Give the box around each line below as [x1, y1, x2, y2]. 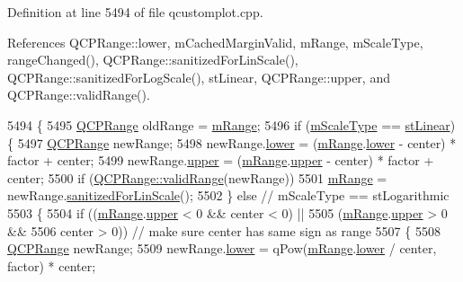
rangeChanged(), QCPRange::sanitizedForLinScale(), [7, 50, 298, 69]
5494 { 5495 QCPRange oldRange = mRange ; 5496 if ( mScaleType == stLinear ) [7, 115, 456, 134]
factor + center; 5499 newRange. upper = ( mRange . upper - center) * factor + [7, 151, 434, 170]
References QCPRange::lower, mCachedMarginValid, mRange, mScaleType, [7, 32, 423, 51]
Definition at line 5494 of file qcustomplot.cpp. [7, 3, 263, 21]
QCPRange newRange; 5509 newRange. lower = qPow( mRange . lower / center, [7, 239, 437, 258]
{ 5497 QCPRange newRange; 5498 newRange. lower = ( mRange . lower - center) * [7, 133, 457, 152]
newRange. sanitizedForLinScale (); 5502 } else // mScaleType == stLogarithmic [7, 186, 450, 205]
